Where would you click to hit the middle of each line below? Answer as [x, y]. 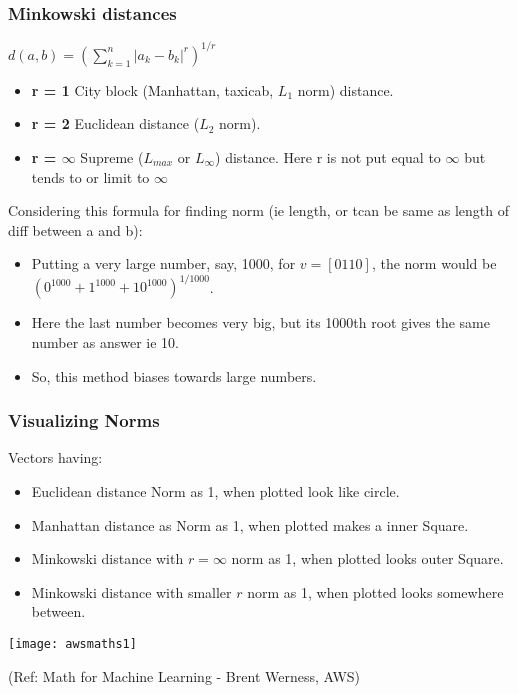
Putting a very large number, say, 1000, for [163, 263]
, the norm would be [434, 263]
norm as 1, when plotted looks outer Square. [367, 558]
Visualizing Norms [84, 420]
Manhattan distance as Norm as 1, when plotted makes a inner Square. [250, 524]
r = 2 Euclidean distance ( [115, 123]
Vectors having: [55, 457]
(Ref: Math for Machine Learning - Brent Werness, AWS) [184, 675]
